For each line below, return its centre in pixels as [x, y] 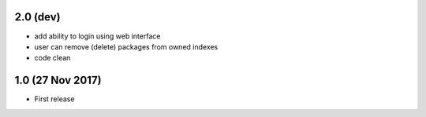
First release [54, 99]
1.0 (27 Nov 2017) [58, 80]
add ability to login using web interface [97, 36]
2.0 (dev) [37, 17]
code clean [52, 58]
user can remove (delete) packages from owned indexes [126, 46]
